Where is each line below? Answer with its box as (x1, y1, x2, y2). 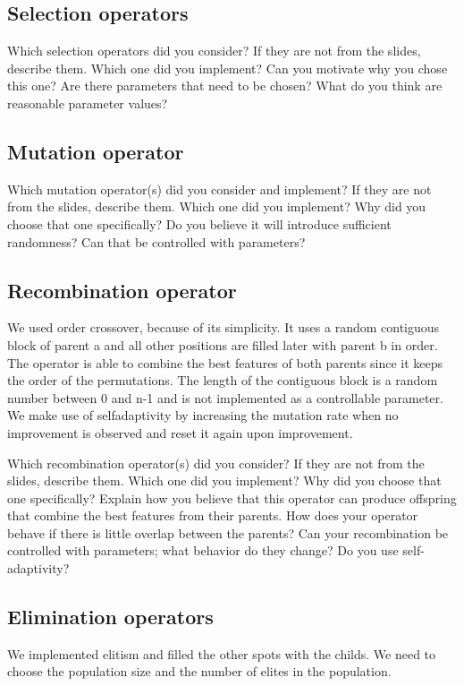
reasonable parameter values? (7, 93, 168, 112)
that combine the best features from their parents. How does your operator (7, 506, 418, 525)
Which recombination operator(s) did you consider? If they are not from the (7, 453, 425, 472)
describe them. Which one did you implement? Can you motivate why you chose (7, 58, 448, 77)
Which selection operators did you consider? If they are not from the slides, (7, 41, 421, 60)
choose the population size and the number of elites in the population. (7, 662, 392, 681)
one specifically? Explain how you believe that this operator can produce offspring (7, 488, 457, 507)
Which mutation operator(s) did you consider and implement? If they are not (7, 179, 432, 198)
